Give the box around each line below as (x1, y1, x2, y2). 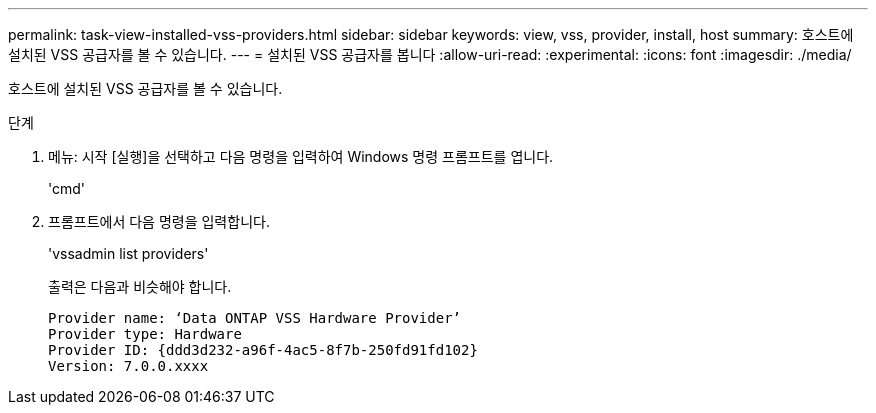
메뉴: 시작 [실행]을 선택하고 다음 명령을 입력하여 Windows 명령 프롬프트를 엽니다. (48, 148, 554, 165)
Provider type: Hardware (48, 326, 242, 342)
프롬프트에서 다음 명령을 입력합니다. (48, 213, 270, 230)
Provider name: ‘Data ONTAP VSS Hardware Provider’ (48, 310, 462, 326)
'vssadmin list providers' (48, 245, 209, 262)
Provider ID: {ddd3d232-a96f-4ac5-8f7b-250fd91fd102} (48, 342, 478, 358)
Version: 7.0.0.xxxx (48, 358, 209, 374)
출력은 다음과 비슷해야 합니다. (48, 278, 232, 295)
